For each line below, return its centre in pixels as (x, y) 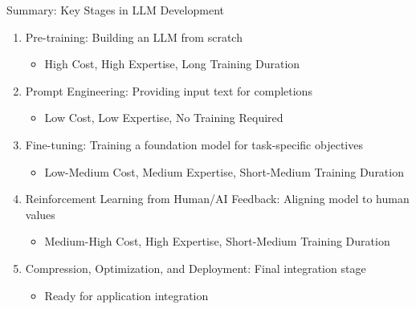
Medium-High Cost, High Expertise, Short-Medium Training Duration (217, 241)
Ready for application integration (126, 295)
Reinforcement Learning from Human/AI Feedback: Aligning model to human (217, 199)
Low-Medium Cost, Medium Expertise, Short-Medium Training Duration (224, 171)
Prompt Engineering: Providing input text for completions (169, 90)
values (40, 214)
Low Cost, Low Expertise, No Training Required (164, 118)
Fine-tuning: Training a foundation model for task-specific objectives (194, 144)
